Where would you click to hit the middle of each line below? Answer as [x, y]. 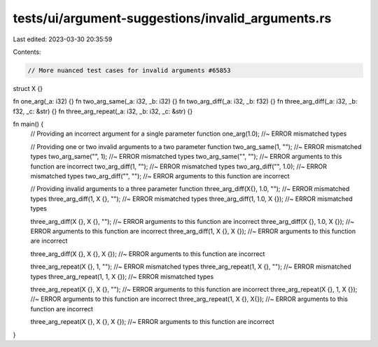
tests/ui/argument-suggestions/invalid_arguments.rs [172, 18]
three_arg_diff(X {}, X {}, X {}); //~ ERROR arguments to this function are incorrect [148, 254]
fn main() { [28, 124]
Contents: [27, 52]
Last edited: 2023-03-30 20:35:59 [63, 39]
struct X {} [28, 88]
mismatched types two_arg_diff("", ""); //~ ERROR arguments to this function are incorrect [160, 176]
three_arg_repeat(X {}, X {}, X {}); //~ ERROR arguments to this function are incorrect [152, 322]
